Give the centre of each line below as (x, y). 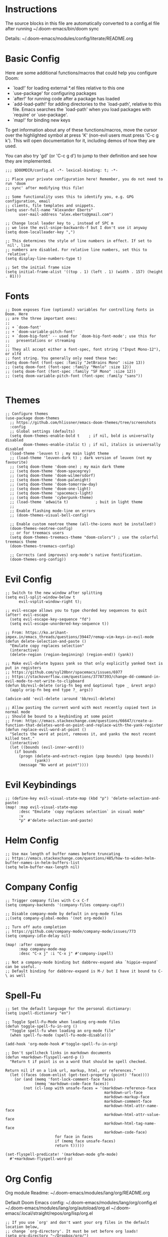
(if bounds (26, 752)
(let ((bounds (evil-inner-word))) (47, 747)
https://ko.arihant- (47, 632)
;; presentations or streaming (40, 341)
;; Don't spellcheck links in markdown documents (58, 1053)
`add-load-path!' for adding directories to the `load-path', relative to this (87, 104)
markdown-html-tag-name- (130, 1123)
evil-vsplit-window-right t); (50, 601)
